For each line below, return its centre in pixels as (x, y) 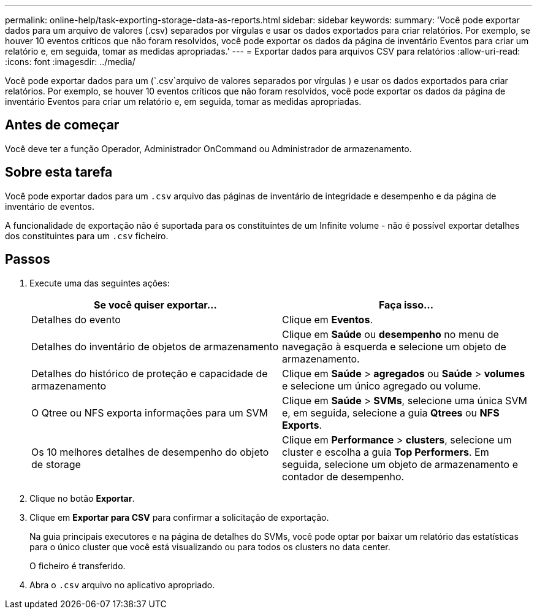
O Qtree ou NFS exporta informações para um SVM (150, 413)
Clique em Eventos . (327, 319)
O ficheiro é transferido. (78, 566)
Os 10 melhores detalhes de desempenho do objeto (150, 452)
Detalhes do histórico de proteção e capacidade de (150, 373)
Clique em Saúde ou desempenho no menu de (390, 334)
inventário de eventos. (50, 206)
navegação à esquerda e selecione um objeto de (394, 346)
